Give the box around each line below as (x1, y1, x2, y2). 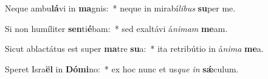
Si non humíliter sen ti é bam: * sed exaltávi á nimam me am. (5, 22, 228, 34)
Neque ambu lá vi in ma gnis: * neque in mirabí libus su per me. (5, 2, 236, 14)
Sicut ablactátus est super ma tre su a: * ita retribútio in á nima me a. (5, 42, 264, 55)
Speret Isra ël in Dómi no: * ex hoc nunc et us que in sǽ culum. (5, 62, 239, 75)
